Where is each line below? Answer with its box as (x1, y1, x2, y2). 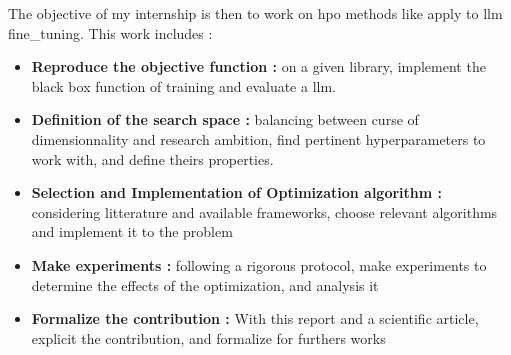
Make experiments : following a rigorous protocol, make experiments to (31, 254, 487, 275)
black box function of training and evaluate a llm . (31, 75, 337, 96)
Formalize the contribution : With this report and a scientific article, (31, 308, 479, 329)
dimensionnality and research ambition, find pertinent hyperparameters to (31, 128, 486, 149)
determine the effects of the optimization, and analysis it (31, 274, 379, 295)
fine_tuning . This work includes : (8, 22, 213, 43)
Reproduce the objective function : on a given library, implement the (31, 56, 486, 77)
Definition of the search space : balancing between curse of (31, 109, 419, 130)
